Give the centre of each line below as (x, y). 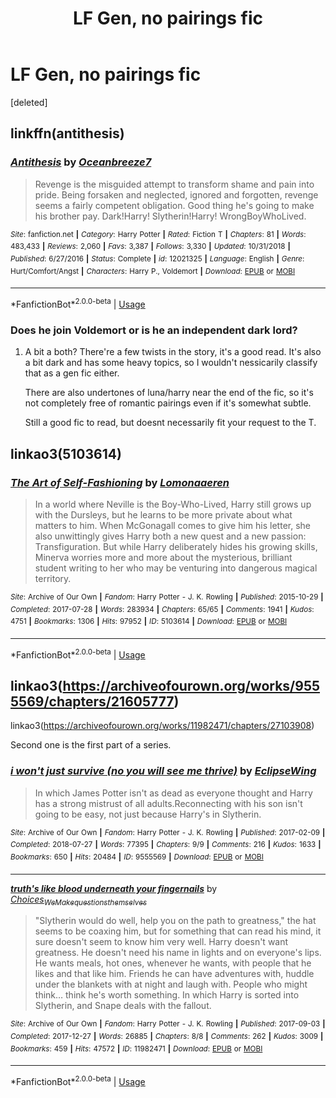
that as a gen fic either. (72, 373)
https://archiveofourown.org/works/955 (191, 685)
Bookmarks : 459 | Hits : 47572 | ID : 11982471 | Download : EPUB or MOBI (136, 1048)
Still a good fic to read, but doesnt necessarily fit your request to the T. (170, 423)
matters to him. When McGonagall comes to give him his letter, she (173, 525)
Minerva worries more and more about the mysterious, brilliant (163, 557)
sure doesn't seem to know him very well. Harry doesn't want (161, 942)
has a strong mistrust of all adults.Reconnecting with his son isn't (168, 803)
